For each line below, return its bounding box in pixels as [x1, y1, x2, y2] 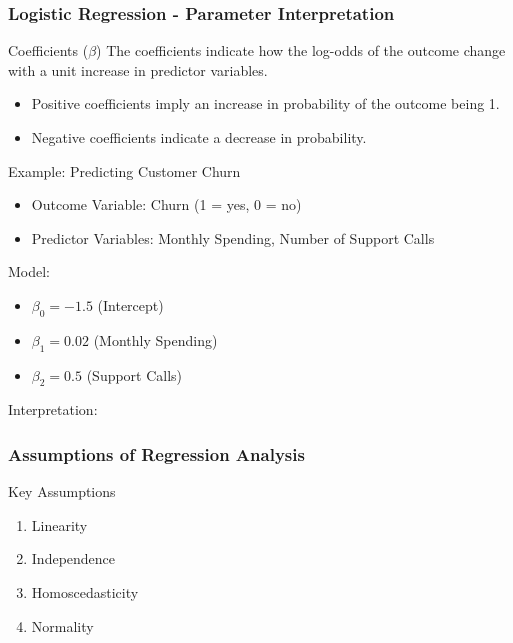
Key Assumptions [8, 481, 116, 502]
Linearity [31, 514, 88, 535]
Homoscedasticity [31, 581, 139, 602]
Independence [31, 548, 116, 569]
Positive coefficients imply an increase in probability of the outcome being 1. [31, 93, 500, 114]
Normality [31, 615, 94, 636]
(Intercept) [97, 294, 164, 315]
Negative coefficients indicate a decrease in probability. [31, 127, 367, 147]
